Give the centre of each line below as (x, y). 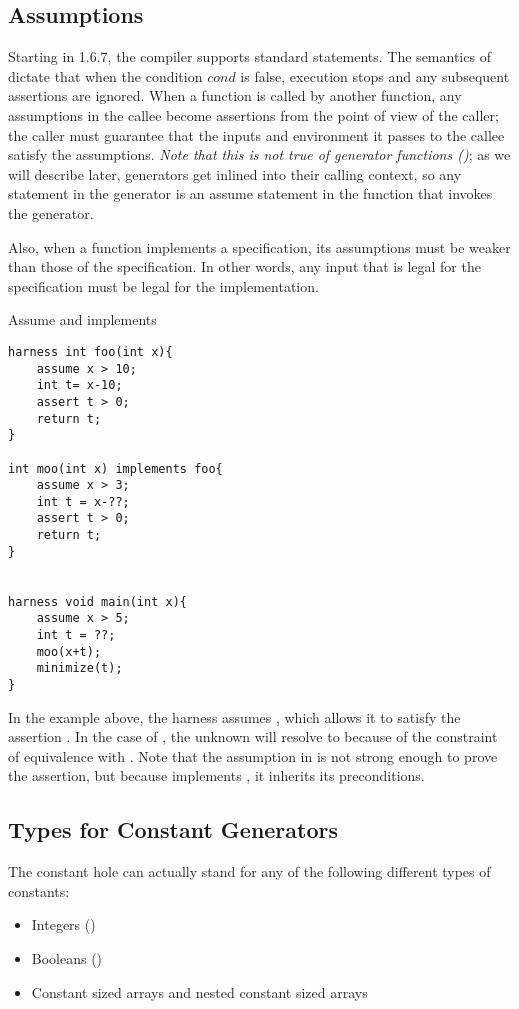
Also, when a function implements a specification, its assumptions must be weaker (259, 246)
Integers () (63, 924)
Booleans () (67, 958)
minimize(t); (79, 668)
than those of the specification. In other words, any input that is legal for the (244, 266)
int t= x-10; (79, 385)
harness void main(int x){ (97, 601)
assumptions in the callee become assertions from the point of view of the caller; (253, 114)
